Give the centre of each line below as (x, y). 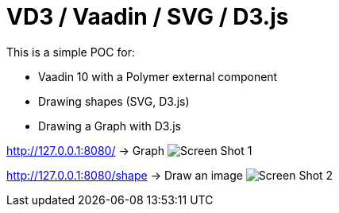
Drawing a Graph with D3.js (110, 126)
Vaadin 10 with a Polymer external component (158, 76)
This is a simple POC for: (71, 52)
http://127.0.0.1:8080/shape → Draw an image (125, 175)
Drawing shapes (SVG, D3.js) (114, 101)
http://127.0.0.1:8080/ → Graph (86, 150)
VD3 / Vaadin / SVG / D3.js (148, 17)
